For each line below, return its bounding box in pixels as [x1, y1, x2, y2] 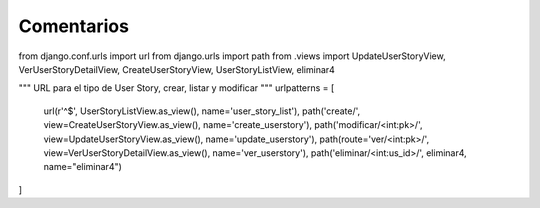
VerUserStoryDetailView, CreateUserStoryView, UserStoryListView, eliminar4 [18, 63, 335, 75]
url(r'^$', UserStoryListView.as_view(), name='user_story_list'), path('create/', [43, 105, 361, 117]
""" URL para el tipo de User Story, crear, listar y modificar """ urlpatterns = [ [18, 82, 335, 94]
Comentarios [18, 15, 130, 37]
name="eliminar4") [43, 161, 122, 173]
